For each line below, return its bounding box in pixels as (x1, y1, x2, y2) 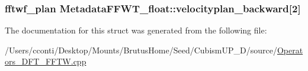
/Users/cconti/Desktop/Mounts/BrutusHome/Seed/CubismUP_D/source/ (5, 43, 277, 56)
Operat (277, 43, 303, 56)
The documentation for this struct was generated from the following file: (5, 24, 267, 36)
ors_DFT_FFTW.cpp (5, 55, 86, 67)
